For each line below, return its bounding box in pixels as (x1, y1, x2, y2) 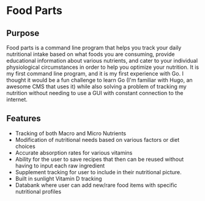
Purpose (6, 28, 40, 38)
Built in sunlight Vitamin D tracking (15, 175, 102, 182)
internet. (6, 96, 28, 103)
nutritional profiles (15, 188, 62, 195)
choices (15, 143, 35, 150)
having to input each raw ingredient (15, 162, 105, 169)
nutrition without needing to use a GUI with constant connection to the (6, 90, 184, 96)
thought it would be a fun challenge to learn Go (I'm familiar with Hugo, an (6, 77, 193, 83)
